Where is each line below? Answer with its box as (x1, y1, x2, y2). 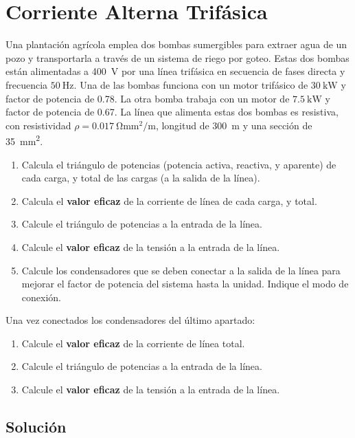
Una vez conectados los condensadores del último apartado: (5, 313, 255, 327)
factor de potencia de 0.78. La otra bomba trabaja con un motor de (5, 91, 290, 105)
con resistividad (5, 118, 71, 132)
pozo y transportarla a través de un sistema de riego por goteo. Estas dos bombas (5, 50, 350, 65)
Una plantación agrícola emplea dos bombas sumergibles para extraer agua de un (5, 37, 347, 52)
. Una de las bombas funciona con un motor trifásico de (73, 77, 308, 91)
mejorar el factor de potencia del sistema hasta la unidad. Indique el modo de (21, 276, 349, 291)
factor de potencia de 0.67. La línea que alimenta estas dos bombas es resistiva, (5, 105, 339, 119)
